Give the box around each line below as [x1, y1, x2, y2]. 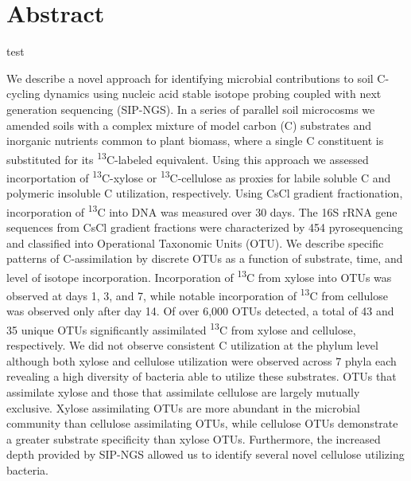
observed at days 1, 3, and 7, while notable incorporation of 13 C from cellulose [6, 285, 388, 303]
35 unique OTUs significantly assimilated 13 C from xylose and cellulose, [6, 319, 356, 338]
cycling [6, 85, 41, 102]
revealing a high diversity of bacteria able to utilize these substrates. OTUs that [6, 368, 397, 385]
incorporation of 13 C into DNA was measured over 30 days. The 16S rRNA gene [6, 201, 397, 220]
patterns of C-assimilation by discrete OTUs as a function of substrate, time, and [6, 250, 403, 267]
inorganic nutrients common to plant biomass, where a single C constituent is [6, 132, 384, 149]
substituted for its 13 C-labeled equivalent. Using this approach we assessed [6, 148, 369, 167]
